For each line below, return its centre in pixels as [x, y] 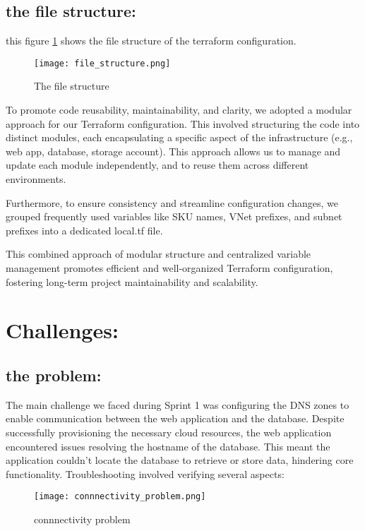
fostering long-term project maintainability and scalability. [132, 281]
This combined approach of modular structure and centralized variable [158, 254]
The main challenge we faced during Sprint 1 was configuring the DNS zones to [178, 404]
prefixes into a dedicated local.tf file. [84, 230]
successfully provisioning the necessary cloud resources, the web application [169, 432]
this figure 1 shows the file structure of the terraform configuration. [151, 41]
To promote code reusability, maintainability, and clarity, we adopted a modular [179, 110]
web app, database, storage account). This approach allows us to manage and [173, 151]
